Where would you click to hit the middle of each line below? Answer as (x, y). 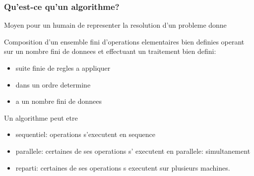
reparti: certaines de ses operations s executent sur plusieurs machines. (123, 167)
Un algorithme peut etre (41, 117)
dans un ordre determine (53, 84)
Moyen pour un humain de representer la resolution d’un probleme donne (115, 25)
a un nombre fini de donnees (59, 101)
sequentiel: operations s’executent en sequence (85, 134)
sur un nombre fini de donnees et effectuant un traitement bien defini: (110, 51)
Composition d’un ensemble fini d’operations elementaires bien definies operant (124, 41)
